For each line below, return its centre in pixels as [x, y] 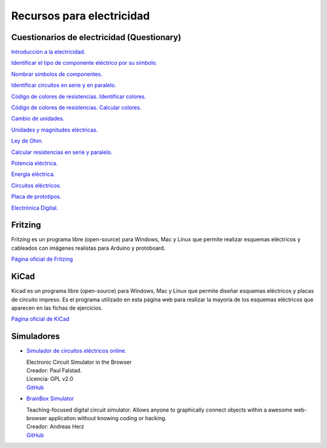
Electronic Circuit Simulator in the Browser [79, 362]
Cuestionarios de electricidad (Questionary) [96, 37]
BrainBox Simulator [50, 399]
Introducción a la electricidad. [48, 52]
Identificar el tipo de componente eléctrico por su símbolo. [84, 63]
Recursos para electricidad [81, 16]
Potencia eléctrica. [35, 163]
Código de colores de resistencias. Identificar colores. [79, 96]
